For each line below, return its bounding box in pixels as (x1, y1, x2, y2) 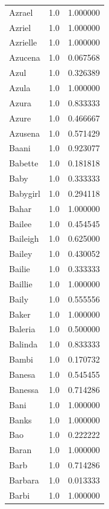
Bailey (9, 247, 33, 260)
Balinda (9, 338, 38, 350)
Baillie (9, 277, 33, 290)
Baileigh (9, 232, 39, 245)
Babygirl (9, 186, 40, 199)
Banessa (9, 383, 39, 395)
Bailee (9, 217, 32, 230)
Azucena (9, 51, 40, 64)
